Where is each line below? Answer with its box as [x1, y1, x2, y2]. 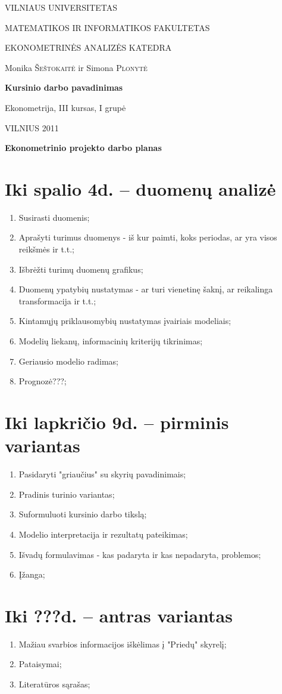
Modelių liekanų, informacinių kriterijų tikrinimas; [18, 335, 203, 347]
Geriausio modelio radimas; [18, 354, 118, 367]
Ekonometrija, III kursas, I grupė [5, 101, 126, 113]
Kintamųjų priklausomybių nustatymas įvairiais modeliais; [18, 314, 231, 327]
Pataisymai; [18, 658, 62, 670]
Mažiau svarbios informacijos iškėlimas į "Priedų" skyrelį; [18, 637, 227, 650]
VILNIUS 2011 [5, 121, 59, 134]
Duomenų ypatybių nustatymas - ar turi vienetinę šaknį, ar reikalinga [18, 283, 273, 295]
